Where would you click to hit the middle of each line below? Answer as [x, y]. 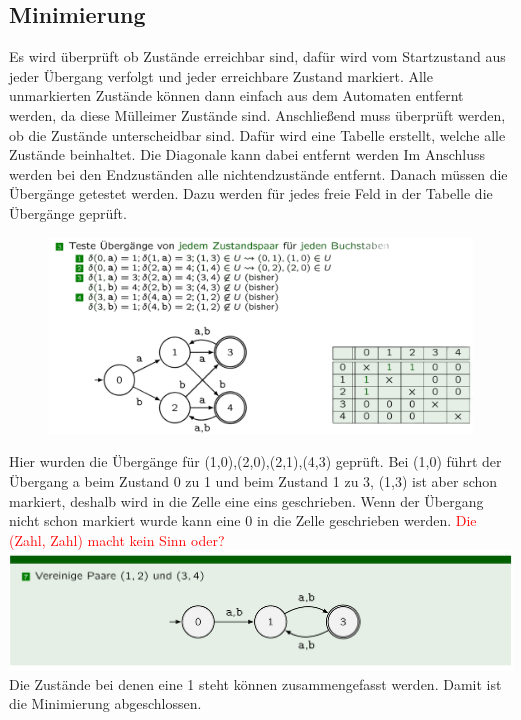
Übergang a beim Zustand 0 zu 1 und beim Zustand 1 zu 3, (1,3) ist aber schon [253, 481]
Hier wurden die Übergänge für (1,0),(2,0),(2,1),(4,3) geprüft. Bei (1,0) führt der [255, 461]
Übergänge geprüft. [68, 212]
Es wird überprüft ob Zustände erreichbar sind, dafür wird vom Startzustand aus [257, 56]
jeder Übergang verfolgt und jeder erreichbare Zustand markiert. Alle [221, 75]
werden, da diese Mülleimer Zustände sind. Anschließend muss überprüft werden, [257, 114]
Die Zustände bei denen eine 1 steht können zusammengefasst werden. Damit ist [255, 683]
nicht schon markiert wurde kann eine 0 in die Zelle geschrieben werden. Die [243, 520]
